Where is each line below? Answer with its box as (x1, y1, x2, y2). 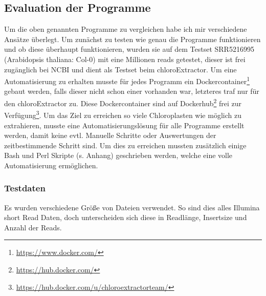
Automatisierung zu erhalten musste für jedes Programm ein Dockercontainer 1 (4, 74, 250, 86)
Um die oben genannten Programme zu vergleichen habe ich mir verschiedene (4, 24, 247, 34)
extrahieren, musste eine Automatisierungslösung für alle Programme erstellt (4, 120, 245, 130)
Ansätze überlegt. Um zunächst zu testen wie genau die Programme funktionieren (4, 33, 261, 44)
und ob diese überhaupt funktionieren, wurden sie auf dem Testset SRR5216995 (4, 44, 254, 54)
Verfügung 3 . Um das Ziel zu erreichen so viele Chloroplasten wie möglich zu (4, 108, 241, 120)
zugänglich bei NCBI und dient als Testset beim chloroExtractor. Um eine (4, 64, 237, 74)
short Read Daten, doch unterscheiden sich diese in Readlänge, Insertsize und (4, 212, 247, 223)
